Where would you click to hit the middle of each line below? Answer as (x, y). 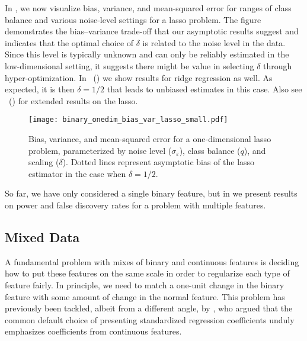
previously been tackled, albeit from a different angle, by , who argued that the (149, 308)
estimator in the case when (77, 173)
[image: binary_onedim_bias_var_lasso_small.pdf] (128, 120)
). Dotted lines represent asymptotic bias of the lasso (159, 162)
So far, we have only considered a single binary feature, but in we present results (151, 193)
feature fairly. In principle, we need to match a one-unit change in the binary (145, 284)
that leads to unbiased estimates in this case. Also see (204, 89)
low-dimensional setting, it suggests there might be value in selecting (129, 65)
